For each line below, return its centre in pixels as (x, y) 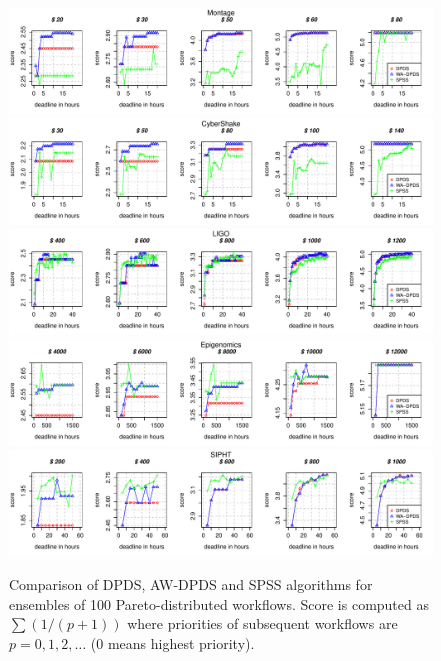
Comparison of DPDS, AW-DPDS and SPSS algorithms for (191, 583)
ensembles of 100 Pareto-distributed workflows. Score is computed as (219, 603)
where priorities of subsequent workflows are (262, 623)
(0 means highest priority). (172, 642)
